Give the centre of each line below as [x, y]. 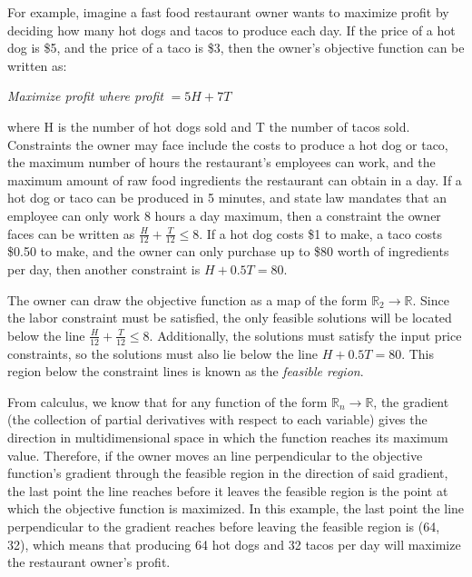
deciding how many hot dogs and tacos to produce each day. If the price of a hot [231, 30]
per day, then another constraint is [104, 269]
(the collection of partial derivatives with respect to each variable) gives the [217, 419]
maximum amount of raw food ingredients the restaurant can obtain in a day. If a [235, 179]
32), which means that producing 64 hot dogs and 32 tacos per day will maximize [234, 544]
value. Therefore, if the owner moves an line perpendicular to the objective [215, 455]
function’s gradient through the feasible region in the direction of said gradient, [228, 473]
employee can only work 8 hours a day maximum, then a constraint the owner [224, 215]
